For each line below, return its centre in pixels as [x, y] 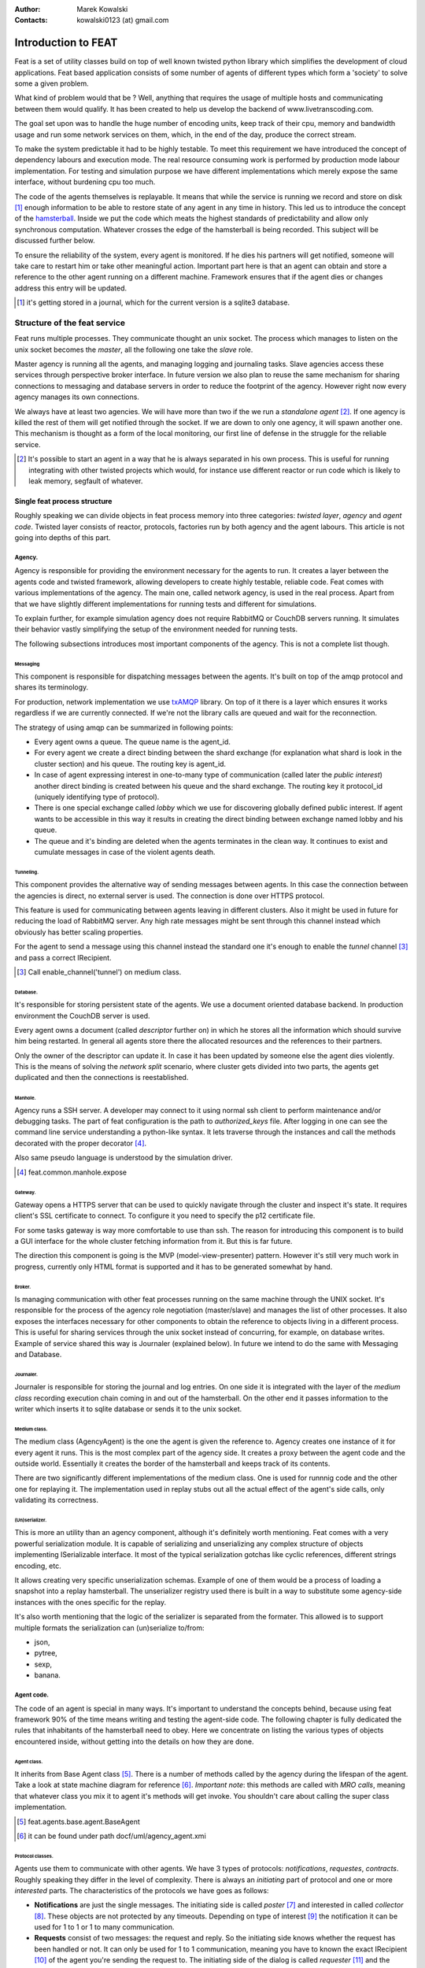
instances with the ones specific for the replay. [91, 1602]
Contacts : [31, 20]
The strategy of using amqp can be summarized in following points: [124, 727]
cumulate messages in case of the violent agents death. [125, 852]
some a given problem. [52, 83]
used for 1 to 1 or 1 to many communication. [104, 1927]
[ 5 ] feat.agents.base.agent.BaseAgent [79, 1822]
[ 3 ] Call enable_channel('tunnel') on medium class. [99, 971]
